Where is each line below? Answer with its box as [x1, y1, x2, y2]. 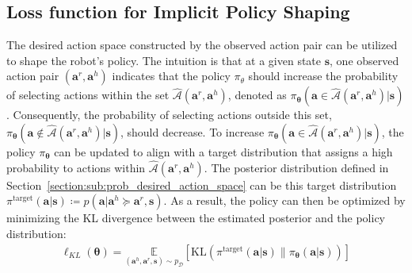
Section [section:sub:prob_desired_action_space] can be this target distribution [6, 176, 397, 193]
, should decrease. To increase [120, 123, 265, 140]
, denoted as [227, 87, 287, 103]
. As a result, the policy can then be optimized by [163, 192, 406, 209]
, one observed [330, 52, 399, 68]
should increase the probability [248, 67, 399, 84]
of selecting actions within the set [6, 87, 170, 103]
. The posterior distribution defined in [204, 159, 389, 175]
